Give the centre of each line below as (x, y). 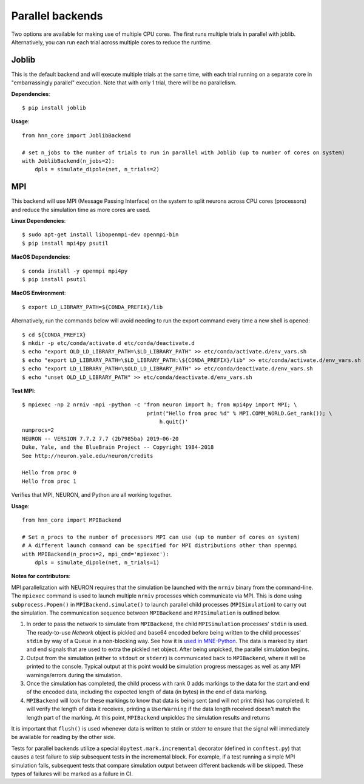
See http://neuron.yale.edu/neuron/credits (88, 456)
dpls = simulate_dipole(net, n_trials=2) (97, 169)
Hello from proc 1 (49, 481)
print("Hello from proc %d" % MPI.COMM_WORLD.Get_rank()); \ (239, 413)
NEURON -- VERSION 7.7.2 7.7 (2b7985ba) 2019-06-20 (100, 438)
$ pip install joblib (54, 108)
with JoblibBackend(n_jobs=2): (69, 161)
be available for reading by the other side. (63, 737)
